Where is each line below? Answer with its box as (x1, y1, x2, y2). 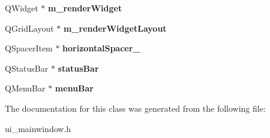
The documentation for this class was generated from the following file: (5, 102, 266, 114)
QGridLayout (5, 22, 54, 34)
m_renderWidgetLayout (63, 22, 167, 34)
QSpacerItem (5, 42, 53, 54)
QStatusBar (5, 62, 49, 74)
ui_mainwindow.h (5, 122, 71, 134)
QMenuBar (5, 82, 46, 94)
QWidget (5, 2, 38, 14)
